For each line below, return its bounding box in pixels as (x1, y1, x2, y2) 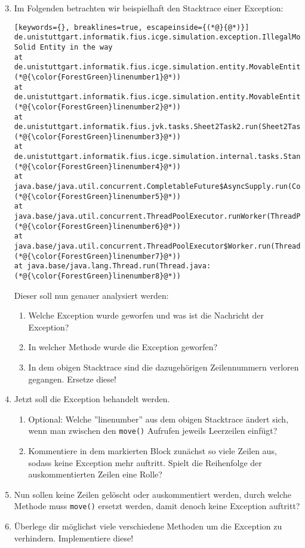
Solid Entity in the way (14, 42, 113, 51)
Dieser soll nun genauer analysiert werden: (14, 289, 169, 301)
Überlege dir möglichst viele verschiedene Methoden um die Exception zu (14, 520, 282, 532)
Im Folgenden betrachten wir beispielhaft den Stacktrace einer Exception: (14, 2, 284, 14)
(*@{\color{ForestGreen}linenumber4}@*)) (14, 162, 181, 171)
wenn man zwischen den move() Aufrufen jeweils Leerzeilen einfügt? (28, 424, 278, 437)
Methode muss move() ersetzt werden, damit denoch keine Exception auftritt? (14, 500, 300, 512)
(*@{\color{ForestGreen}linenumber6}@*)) (14, 222, 181, 231)
